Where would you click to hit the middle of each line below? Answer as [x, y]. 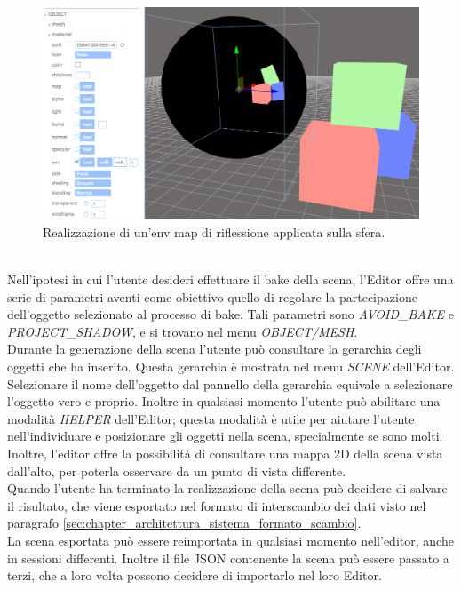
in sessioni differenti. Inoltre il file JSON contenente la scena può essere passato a [228, 558]
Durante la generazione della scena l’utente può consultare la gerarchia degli [215, 349]
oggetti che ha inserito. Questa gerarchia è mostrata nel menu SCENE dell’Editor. [231, 367]
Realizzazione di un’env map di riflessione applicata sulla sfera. [214, 231]
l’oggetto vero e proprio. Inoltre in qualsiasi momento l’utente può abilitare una [224, 401]
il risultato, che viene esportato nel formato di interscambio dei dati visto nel [217, 505]
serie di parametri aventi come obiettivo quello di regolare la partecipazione [212, 296]
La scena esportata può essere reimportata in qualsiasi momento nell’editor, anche [230, 541]
